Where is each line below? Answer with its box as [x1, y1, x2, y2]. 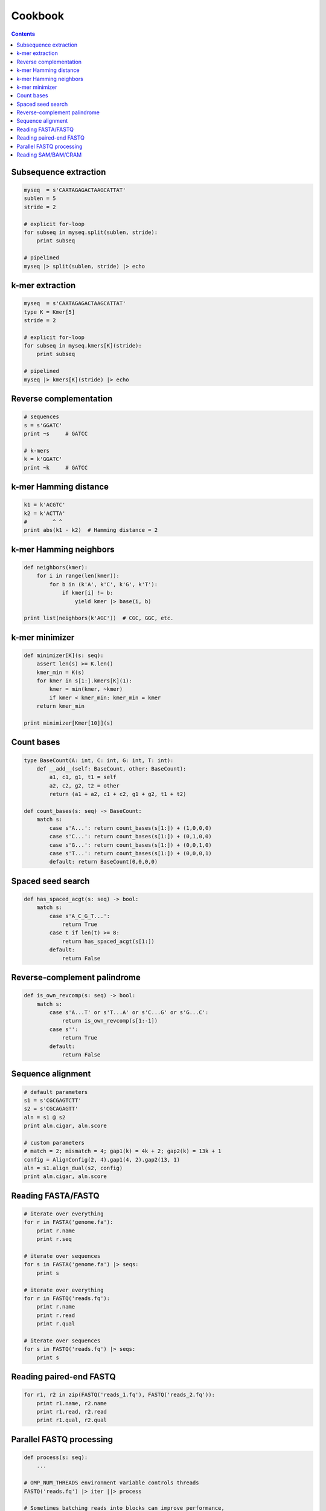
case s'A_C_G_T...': [49, 913, 110, 919]
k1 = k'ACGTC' [24, 502, 66, 508]
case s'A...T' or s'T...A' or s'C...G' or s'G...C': [49, 1009, 209, 1015]
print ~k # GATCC [24, 464, 88, 471]
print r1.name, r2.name [36, 1400, 107, 1406]
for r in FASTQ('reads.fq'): [24, 1295, 110, 1302]
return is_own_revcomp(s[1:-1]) [62, 1017, 158, 1024]
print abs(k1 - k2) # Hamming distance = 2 [24, 526, 158, 534]
